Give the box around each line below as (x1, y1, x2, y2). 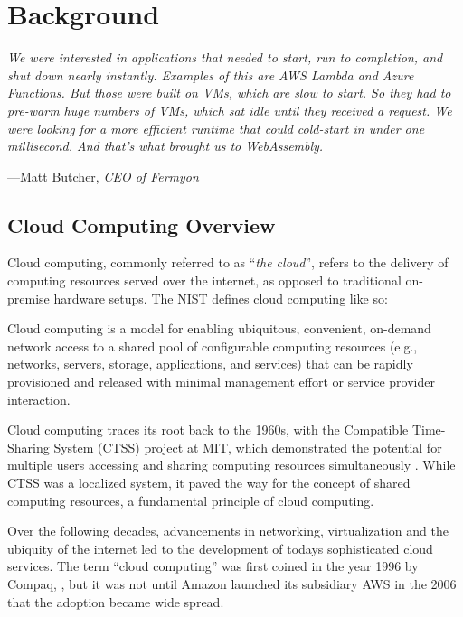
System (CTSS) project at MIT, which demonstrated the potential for (53, 437, 442, 456)
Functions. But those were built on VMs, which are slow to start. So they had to (7, 83, 451, 102)
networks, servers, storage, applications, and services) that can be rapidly (7, 354, 413, 373)
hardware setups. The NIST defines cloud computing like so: (53, 288, 388, 307)
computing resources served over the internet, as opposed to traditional (7, 271, 402, 290)
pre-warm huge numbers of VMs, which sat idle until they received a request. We (7, 100, 452, 119)
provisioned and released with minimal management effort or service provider (7, 372, 435, 391)
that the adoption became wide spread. (7, 592, 224, 611)
